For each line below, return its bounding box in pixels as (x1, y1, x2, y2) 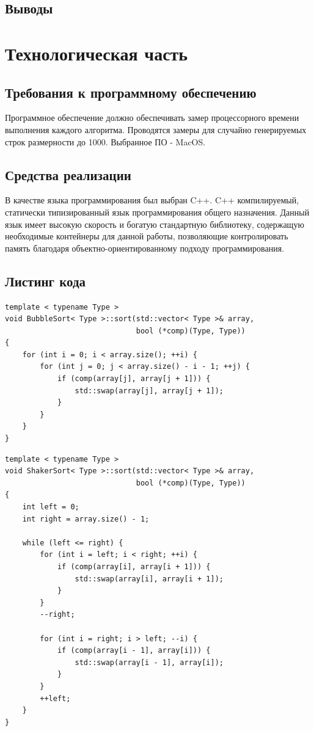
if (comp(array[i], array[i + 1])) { (57, 562, 211, 571)
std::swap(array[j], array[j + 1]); (75, 386, 224, 395)
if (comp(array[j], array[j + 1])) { (57, 374, 211, 384)
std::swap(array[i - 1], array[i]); (75, 658, 224, 667)
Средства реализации (5, 165, 131, 184)
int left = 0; (22, 503, 79, 512)
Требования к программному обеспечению (5, 82, 257, 101)
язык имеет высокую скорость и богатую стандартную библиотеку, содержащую (5, 217, 304, 230)
